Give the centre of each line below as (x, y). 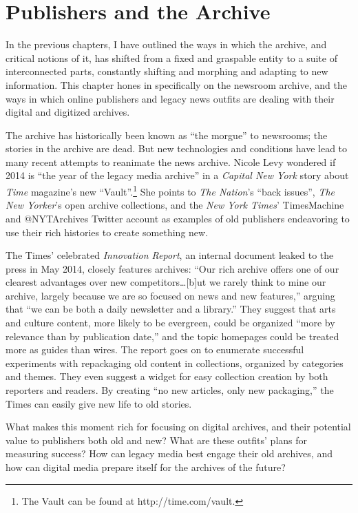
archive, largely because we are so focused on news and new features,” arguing (170, 295)
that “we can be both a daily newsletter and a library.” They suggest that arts (171, 309)
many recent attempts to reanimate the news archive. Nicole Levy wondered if (171, 161)
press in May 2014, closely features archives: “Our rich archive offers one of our (172, 268)
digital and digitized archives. (68, 112)
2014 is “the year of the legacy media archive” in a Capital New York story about (177, 175)
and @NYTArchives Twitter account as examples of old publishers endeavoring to (178, 218)
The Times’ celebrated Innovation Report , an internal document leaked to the (170, 255)
